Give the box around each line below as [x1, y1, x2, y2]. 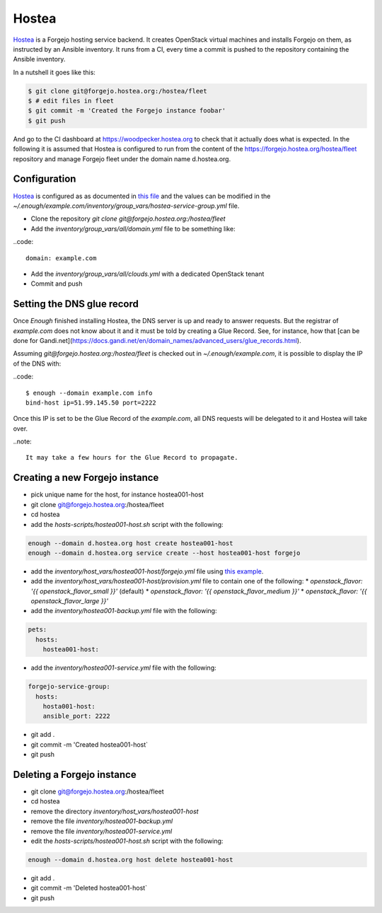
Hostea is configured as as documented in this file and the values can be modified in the [13, 192, 271, 200]
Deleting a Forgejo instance [13, 768, 137, 781]
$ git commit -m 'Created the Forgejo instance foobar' [28, 107, 226, 115]
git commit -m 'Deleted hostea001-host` [30, 884, 148, 892]
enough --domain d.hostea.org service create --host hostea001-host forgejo [28, 549, 301, 557]
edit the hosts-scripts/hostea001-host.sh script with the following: [30, 837, 224, 845]
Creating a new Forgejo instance [13, 472, 159, 484]
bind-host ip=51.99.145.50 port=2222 [25, 398, 157, 407]
